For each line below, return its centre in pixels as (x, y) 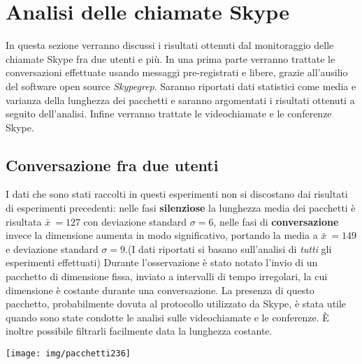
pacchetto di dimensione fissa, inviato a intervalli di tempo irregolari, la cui (167, 276)
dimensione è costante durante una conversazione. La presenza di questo (160, 290)
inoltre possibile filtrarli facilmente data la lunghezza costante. (139, 331)
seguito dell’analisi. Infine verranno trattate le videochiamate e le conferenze (169, 114)
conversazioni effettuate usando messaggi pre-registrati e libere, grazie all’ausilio (177, 72)
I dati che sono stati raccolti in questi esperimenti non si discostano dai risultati (177, 194)
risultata (24, 221)
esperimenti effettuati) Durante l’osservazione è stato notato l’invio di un (162, 262)
